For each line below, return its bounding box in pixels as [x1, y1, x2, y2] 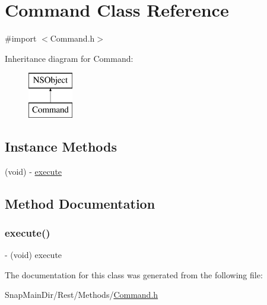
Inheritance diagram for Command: [5, 52, 133, 64]
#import [5, 32, 37, 45]
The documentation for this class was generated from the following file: [5, 268, 263, 281]
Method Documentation [5, 194, 155, 212]
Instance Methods [5, 137, 117, 155]
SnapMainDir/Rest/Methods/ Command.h [5, 288, 158, 301]
